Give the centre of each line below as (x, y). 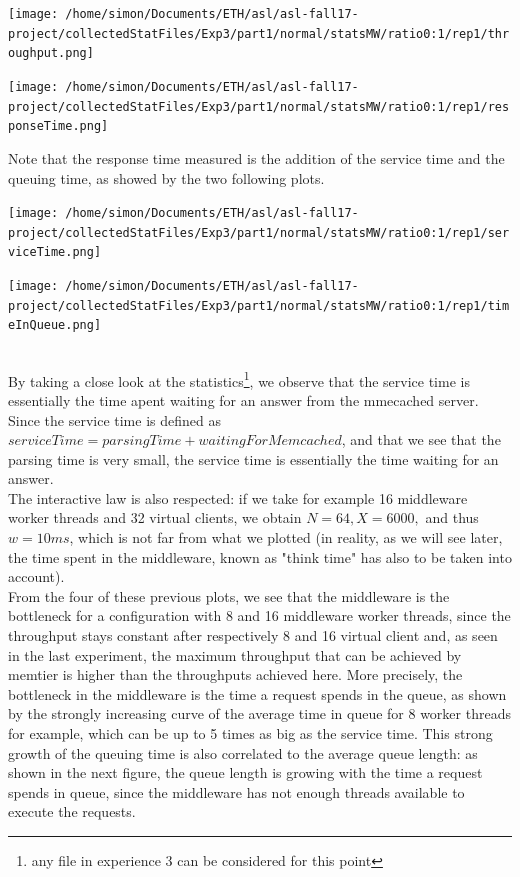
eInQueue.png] (55, 325)
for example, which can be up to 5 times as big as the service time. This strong (250, 733)
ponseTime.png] (58, 126)
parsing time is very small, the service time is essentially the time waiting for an (253, 458)
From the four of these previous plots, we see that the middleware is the (229, 595)
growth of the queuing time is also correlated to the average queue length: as (243, 752)
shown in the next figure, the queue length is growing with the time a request (245, 772)
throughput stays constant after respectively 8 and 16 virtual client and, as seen (253, 635)
